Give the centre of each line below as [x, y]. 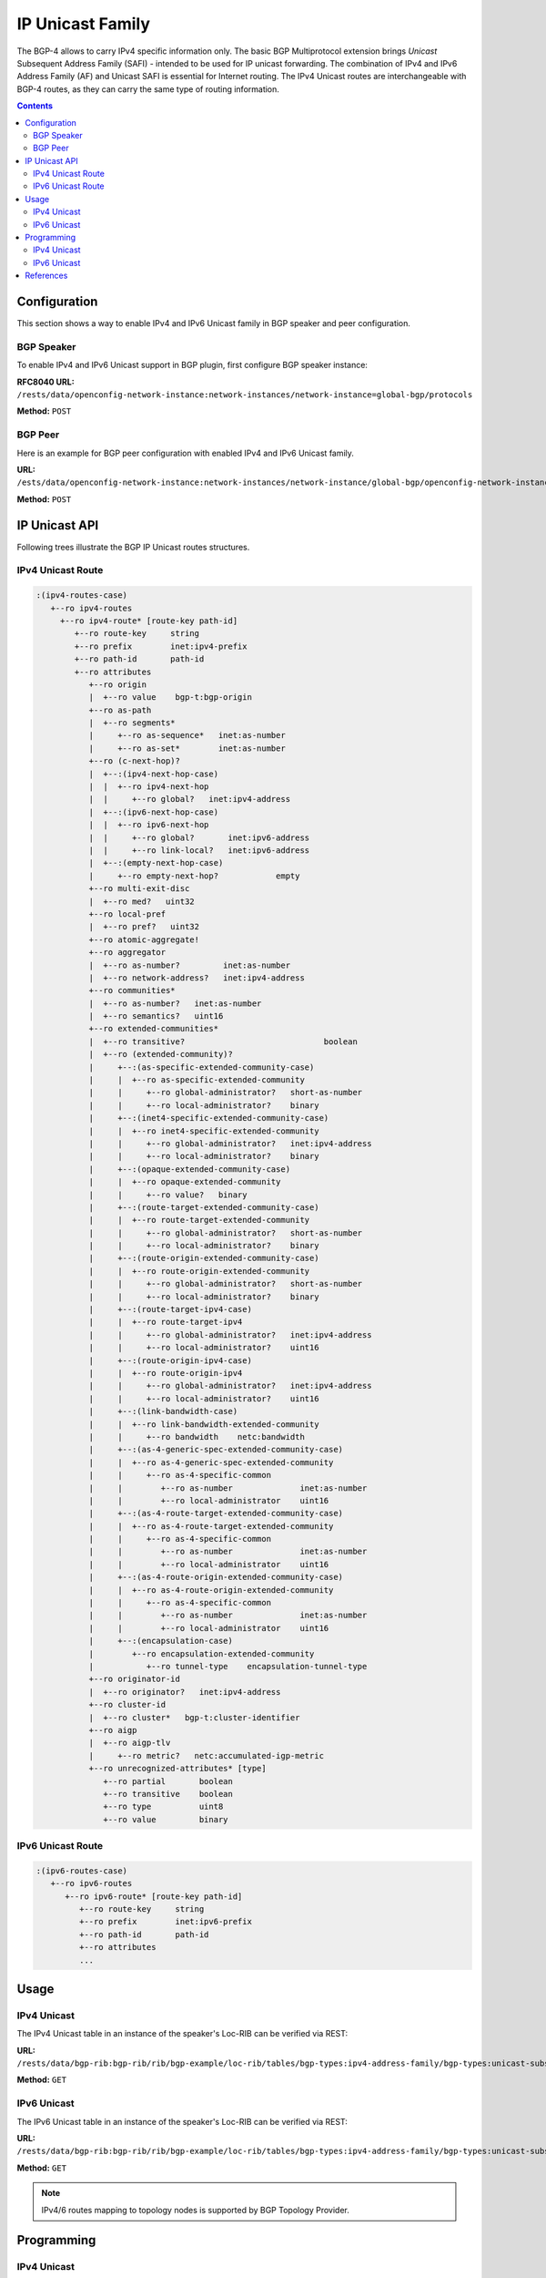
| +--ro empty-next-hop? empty [194, 876]
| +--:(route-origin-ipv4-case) [170, 1360]
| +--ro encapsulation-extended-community [202, 1653]
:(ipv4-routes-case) [81, 595]
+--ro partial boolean [168, 1781]
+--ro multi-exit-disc [139, 889]
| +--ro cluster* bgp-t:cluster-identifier [194, 1717]
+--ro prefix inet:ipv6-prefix [165, 1922]
